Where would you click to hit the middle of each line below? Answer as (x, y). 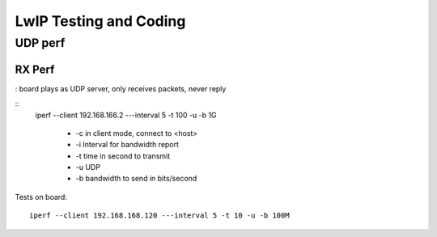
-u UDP (88, 167)
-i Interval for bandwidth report (127, 145)
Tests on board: (41, 197)
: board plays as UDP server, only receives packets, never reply (121, 88)
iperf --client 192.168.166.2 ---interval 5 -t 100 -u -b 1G (126, 115)
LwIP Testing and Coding (100, 21)
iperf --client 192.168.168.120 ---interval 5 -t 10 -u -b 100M (160, 216)
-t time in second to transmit (123, 156)
